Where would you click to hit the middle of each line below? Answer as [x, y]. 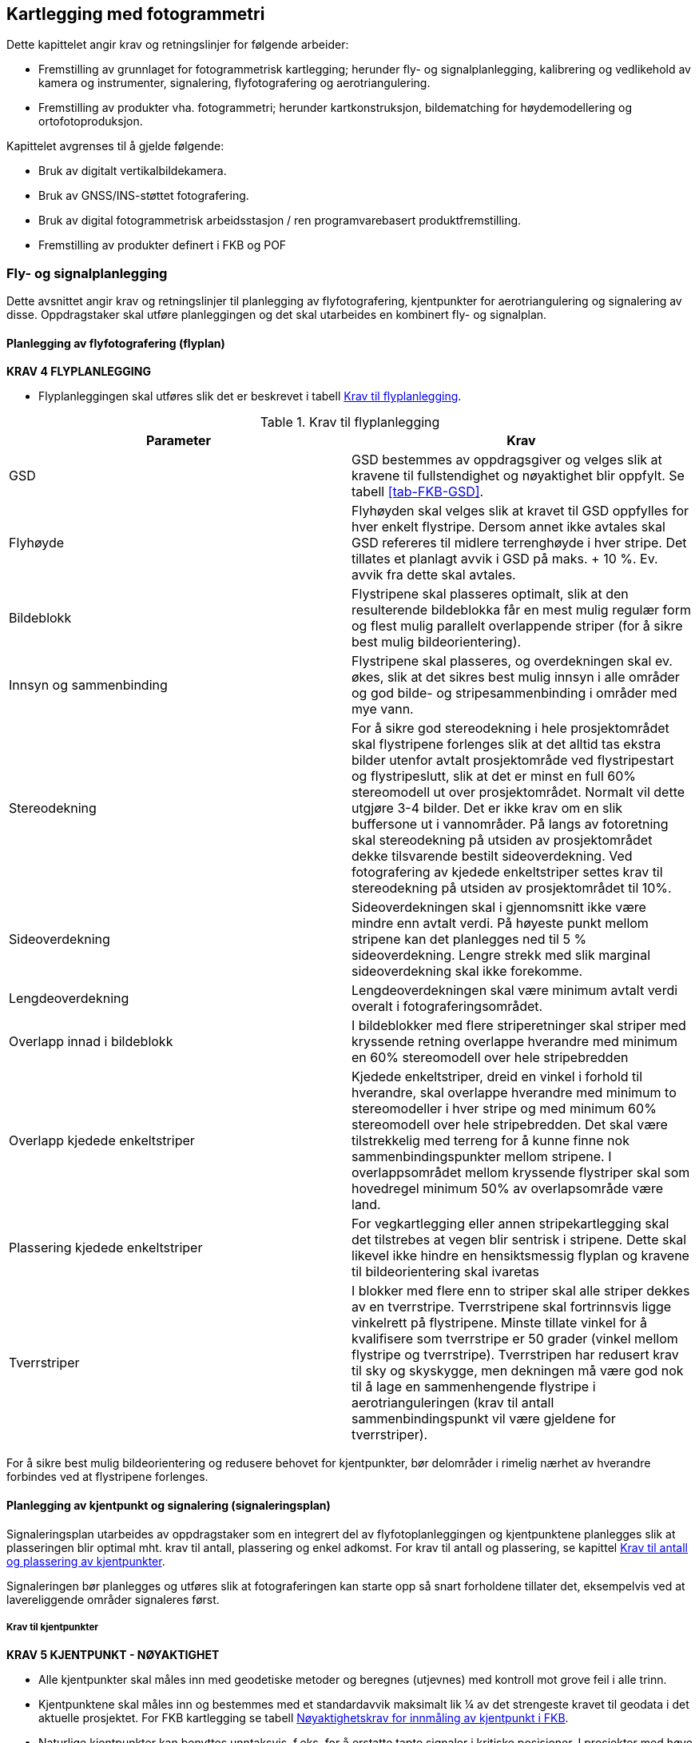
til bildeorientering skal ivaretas [445, 1272]
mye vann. [383, 709]
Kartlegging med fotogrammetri [136, 14]
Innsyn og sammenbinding [88, 685]
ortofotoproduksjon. [91, 121]
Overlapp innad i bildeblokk [91, 1042]
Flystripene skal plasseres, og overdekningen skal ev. [512, 661]
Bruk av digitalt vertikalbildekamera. [133, 171]
